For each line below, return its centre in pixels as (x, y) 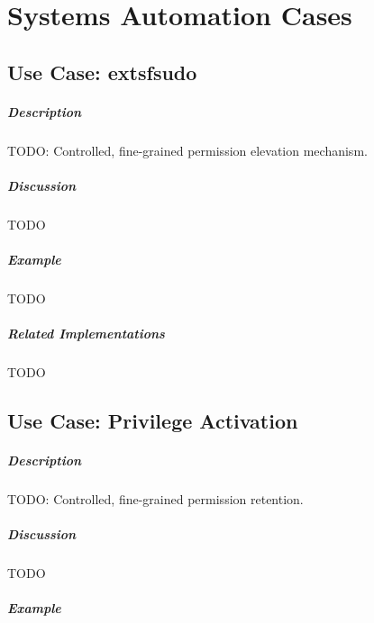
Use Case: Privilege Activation (153, 421)
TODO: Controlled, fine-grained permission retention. (155, 499)
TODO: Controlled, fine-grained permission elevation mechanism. (187, 150)
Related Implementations (86, 334)
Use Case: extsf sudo (102, 72)
